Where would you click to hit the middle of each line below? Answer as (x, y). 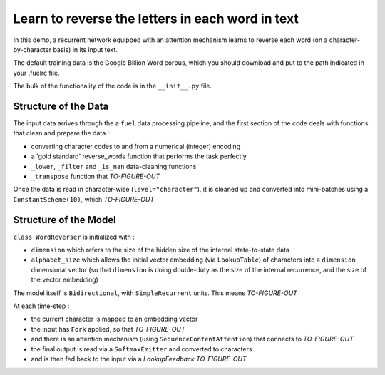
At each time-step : (41, 306)
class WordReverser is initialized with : (74, 237)
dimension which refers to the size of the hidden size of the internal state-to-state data (160, 250)
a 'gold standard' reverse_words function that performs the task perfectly (139, 156)
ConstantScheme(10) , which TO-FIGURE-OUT (84, 199)
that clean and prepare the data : (61, 133)
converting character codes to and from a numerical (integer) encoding (136, 146)
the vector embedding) (65, 280)
